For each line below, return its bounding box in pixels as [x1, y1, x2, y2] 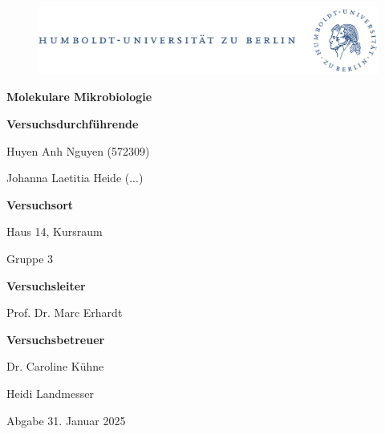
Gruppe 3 [6, 250, 54, 267]
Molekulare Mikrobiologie [6, 88, 152, 105]
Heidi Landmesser [6, 385, 94, 401]
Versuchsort [6, 196, 74, 213]
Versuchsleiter [6, 277, 86, 294]
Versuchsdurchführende [6, 116, 139, 132]
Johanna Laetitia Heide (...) [6, 169, 144, 186]
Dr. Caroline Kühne [6, 358, 104, 375]
